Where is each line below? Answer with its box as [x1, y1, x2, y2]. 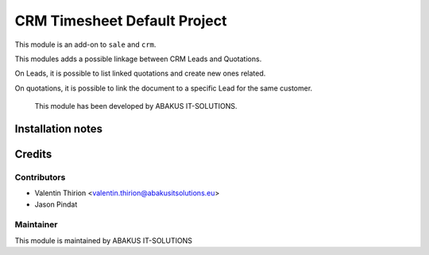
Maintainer [14, 219, 58, 230]
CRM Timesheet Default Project [14, 12, 227, 29]
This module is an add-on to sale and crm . [14, 40, 157, 49]
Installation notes [14, 122, 103, 135]
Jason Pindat [34, 199, 78, 209]
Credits [14, 147, 52, 160]
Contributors [14, 172, 66, 183]
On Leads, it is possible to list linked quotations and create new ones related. [14, 68, 266, 79]
